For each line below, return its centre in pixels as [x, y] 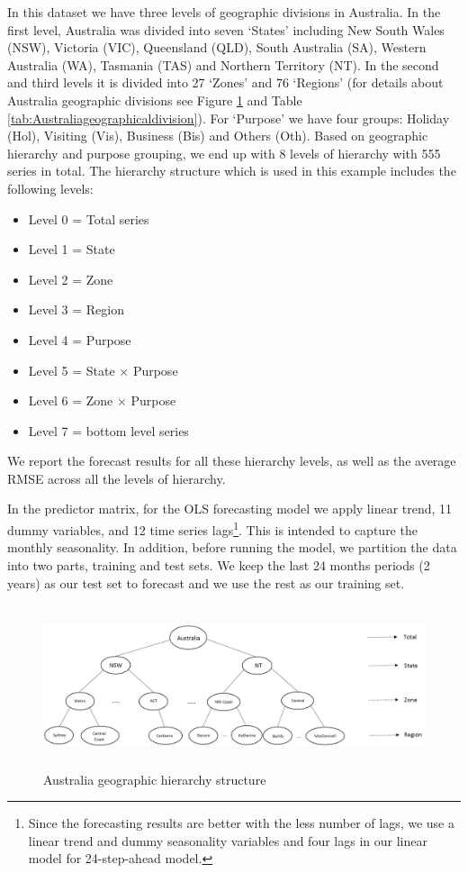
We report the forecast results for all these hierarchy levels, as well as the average [232, 461]
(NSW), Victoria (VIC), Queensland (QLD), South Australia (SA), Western [217, 47]
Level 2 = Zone [71, 279]
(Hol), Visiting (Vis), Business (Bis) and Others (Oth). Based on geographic [218, 136]
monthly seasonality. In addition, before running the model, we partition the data [232, 547]
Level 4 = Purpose [80, 339]
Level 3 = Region [76, 309]
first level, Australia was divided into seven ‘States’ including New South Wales [226, 29]
